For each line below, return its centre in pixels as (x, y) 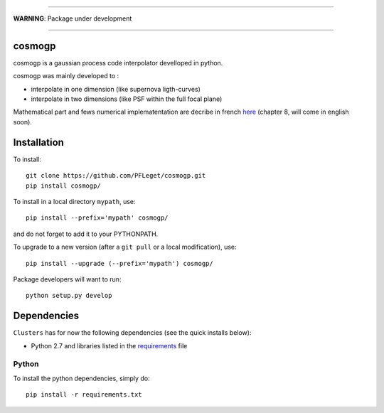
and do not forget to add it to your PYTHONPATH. (86, 234)
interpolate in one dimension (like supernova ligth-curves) (116, 89)
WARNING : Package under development (73, 18)
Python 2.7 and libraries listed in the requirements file (109, 345)
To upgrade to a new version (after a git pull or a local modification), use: (125, 247)
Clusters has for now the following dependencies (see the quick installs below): (132, 333)
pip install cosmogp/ (63, 186)
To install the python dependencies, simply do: (81, 378)
